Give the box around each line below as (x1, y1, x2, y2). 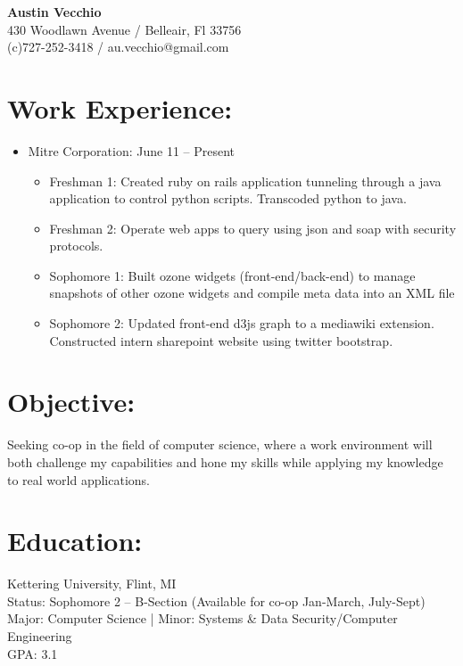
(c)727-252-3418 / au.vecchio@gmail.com (7, 37, 229, 56)
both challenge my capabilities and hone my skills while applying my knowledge (7, 452, 443, 471)
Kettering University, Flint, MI (7, 574, 177, 593)
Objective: (7, 383, 136, 420)
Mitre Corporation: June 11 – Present (28, 141, 236, 160)
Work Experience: (7, 89, 233, 126)
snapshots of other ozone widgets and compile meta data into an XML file (49, 284, 455, 302)
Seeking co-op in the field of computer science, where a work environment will (7, 435, 433, 454)
